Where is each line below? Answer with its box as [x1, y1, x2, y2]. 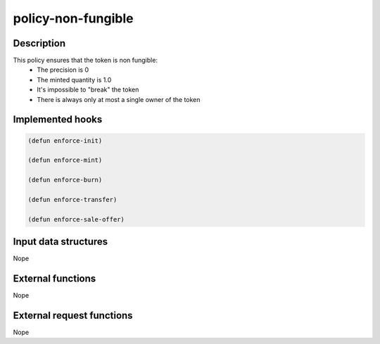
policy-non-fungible [13, 11, 134, 26]
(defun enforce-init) [27, 136, 103, 144]
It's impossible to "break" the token [37, 85, 139, 94]
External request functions [13, 310, 133, 321]
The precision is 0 [37, 65, 89, 74]
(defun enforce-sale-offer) [27, 215, 125, 223]
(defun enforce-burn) [27, 176, 103, 184]
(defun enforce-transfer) [27, 196, 118, 203]
